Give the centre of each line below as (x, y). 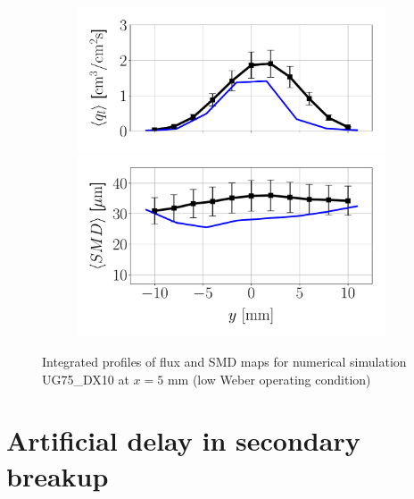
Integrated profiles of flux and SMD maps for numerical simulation (224, 361)
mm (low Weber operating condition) (269, 379)
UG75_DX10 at (86, 379)
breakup (58, 475)
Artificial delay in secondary (183, 440)
